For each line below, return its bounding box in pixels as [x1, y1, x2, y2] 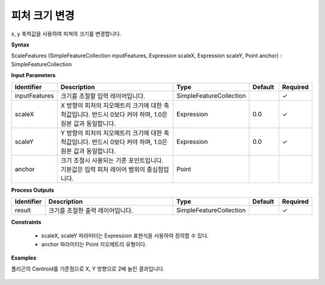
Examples [11, 254, 37, 262]
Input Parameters [11, 72, 56, 79]
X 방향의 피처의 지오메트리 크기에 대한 [60, 101, 162, 110]
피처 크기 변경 [11, 9, 75, 22]
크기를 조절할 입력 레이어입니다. [60, 92, 146, 100]
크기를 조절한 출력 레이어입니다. [48, 206, 134, 215]
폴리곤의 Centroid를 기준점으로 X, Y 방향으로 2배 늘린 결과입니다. [11, 265, 165, 272]
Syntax [11, 41, 29, 48]
